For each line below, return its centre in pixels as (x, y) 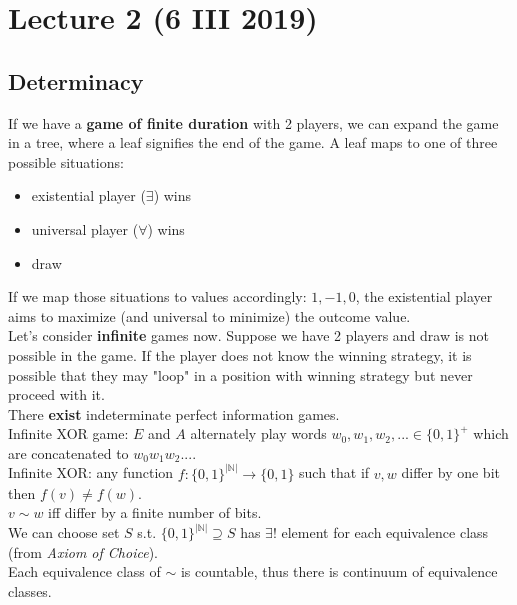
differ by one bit (450, 472)
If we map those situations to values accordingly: (157, 296)
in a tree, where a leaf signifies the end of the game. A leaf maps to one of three (253, 142)
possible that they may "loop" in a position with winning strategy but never (240, 374)
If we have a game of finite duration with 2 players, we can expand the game (253, 122)
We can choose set (64, 532)
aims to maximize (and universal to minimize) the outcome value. (209, 315)
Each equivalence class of (84, 571)
